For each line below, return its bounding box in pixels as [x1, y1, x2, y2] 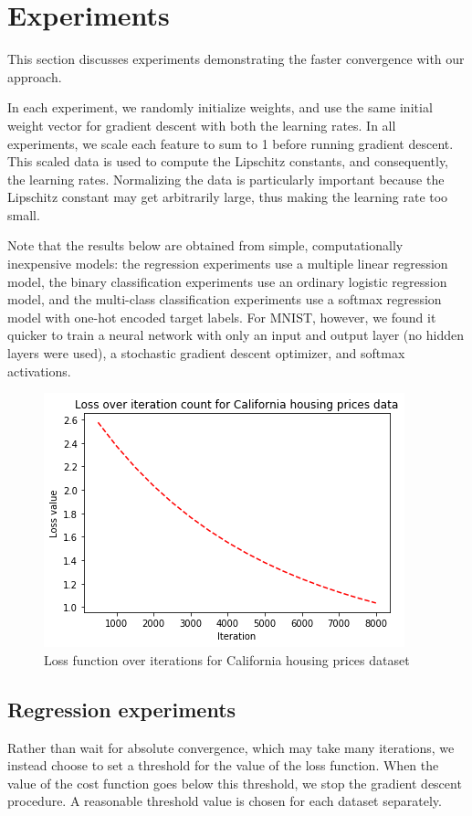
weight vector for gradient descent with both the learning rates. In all [7, 115, 396, 134]
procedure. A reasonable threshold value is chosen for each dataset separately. [7, 791, 442, 811]
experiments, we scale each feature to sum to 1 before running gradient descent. [7, 133, 454, 153]
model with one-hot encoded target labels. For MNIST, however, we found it [7, 307, 436, 326]
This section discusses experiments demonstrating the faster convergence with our [7, 49, 465, 69]
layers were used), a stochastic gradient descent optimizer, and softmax [7, 344, 405, 363]
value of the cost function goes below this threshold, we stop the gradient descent [7, 773, 462, 792]
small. [7, 205, 40, 224]
